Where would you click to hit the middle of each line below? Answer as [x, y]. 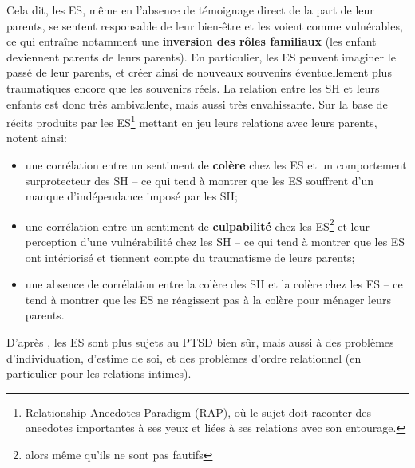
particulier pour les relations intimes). [99, 373]
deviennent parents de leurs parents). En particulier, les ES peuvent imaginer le [201, 56]
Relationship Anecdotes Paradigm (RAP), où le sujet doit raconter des [198, 412]
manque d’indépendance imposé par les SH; [132, 196]
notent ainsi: [37, 138]
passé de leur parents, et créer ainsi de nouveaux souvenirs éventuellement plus [199, 72]
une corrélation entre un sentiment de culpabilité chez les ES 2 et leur [197, 224]
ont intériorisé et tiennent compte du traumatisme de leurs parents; [190, 257]
